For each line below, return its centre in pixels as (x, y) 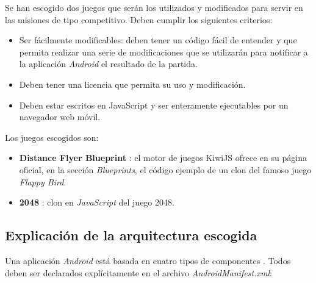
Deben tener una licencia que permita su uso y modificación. (132, 84)
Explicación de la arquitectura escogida (131, 235)
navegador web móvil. (60, 117)
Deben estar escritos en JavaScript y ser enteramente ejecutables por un (154, 105)
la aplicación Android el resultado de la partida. (108, 64)
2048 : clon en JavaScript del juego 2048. (97, 202)
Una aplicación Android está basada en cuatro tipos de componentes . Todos (148, 260)
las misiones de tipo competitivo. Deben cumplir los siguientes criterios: (139, 19)
